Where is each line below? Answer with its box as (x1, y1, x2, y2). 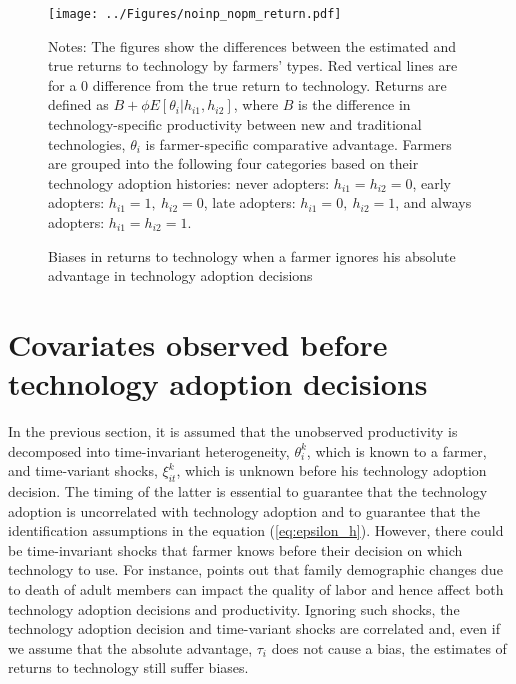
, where (233, 94, 279, 115)
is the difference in (298, 94, 411, 115)
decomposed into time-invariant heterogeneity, (8, 440, 290, 461)
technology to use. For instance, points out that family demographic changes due (8, 559, 503, 580)
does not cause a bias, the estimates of (271, 637, 507, 658)
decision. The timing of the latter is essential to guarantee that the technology (8, 481, 488, 502)
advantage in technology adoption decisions (48, 265, 313, 286)
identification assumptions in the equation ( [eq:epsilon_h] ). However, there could (8, 520, 504, 541)
